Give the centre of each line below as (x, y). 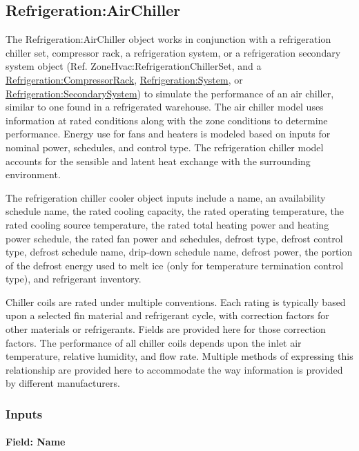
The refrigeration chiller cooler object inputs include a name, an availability (166, 197)
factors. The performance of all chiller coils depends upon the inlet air (154, 342)
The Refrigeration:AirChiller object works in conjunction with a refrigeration (168, 39)
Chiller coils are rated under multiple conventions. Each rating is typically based (176, 301)
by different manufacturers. (63, 383)
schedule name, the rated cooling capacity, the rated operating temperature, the (175, 211)
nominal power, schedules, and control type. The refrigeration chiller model (165, 147)
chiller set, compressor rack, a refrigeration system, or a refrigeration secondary (173, 52)
